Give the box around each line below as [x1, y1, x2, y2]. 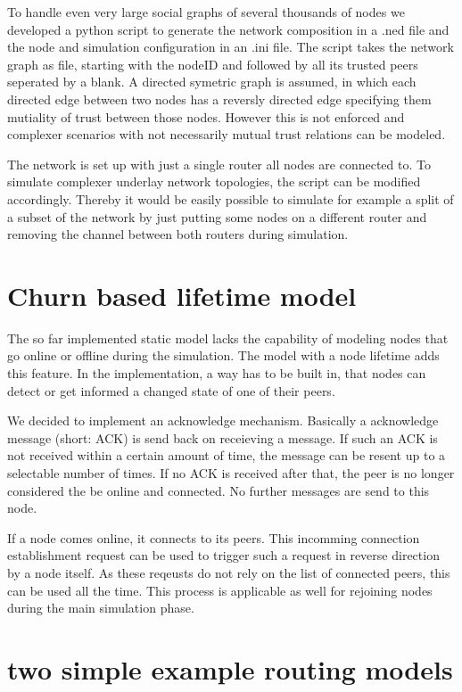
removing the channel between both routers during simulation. [7, 225, 349, 243]
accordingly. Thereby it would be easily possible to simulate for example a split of [7, 189, 454, 208]
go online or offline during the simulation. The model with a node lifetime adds [7, 346, 440, 365]
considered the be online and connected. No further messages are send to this [7, 481, 430, 499]
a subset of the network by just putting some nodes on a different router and [7, 207, 427, 226]
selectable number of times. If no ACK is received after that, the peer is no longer [7, 464, 455, 482]
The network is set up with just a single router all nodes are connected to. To [7, 154, 431, 173]
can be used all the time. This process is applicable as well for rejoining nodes [7, 581, 433, 599]
